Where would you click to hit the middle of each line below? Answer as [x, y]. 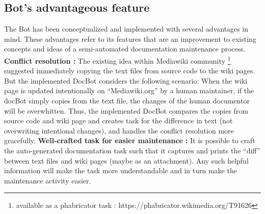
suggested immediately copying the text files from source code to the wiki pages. [130, 71]
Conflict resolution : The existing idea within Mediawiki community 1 [117, 60]
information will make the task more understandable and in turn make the [121, 170]
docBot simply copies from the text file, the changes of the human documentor [127, 101]
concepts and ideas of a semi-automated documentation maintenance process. [125, 49]
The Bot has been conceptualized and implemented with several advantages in [126, 29]
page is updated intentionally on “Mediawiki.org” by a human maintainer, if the [129, 90]
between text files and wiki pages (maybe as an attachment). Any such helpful [126, 160]
